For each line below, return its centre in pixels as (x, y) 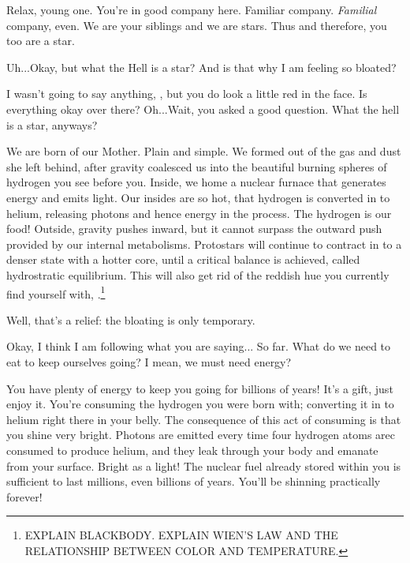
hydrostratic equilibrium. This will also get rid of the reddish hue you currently (198, 274)
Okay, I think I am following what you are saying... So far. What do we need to (199, 346)
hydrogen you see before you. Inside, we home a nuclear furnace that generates (196, 182)
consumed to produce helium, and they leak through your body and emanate (192, 450)
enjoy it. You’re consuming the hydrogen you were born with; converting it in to (200, 404)
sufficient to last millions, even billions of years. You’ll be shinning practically (194, 481)
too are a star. (41, 41)
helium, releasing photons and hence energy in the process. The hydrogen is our (199, 213)
